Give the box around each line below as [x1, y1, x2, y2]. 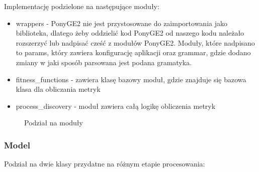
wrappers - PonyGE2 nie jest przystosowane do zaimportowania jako [16, 18, 227, 28]
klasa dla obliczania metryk [16, 84, 101, 94]
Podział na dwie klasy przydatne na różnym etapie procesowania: [4, 158, 205, 169]
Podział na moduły [24, 117, 83, 128]
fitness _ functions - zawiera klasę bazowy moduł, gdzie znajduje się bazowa [16, 74, 246, 84]
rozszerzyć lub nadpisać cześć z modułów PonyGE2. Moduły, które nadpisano [16, 37, 255, 48]
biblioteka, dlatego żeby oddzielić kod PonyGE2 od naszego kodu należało [16, 28, 244, 38]
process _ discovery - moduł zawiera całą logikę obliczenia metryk [16, 100, 216, 111]
